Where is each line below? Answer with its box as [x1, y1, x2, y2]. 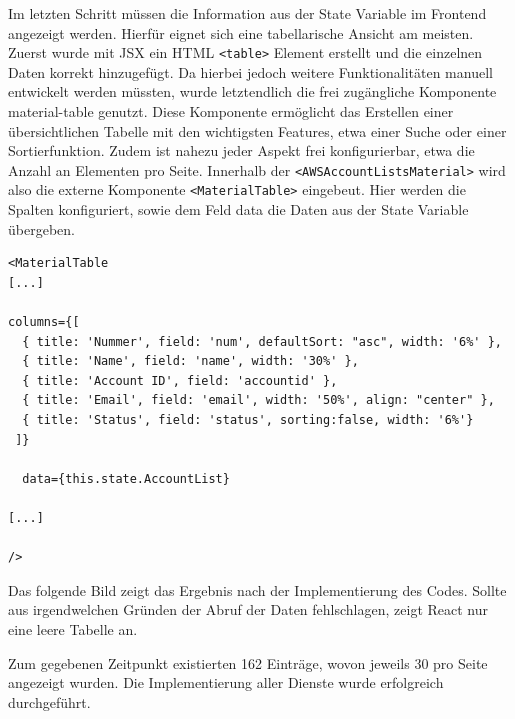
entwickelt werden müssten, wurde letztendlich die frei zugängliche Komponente [8, 81, 497, 102]
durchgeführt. [8, 691, 91, 712]
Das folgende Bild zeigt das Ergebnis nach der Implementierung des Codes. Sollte [8, 579, 507, 600]
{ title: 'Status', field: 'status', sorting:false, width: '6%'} [22, 413, 474, 428]
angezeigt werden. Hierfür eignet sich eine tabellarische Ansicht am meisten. [8, 22, 474, 43]
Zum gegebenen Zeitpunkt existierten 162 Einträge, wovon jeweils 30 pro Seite [8, 652, 488, 673]
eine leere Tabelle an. [8, 619, 138, 639]
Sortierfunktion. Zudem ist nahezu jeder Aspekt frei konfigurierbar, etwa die [8, 140, 475, 161]
